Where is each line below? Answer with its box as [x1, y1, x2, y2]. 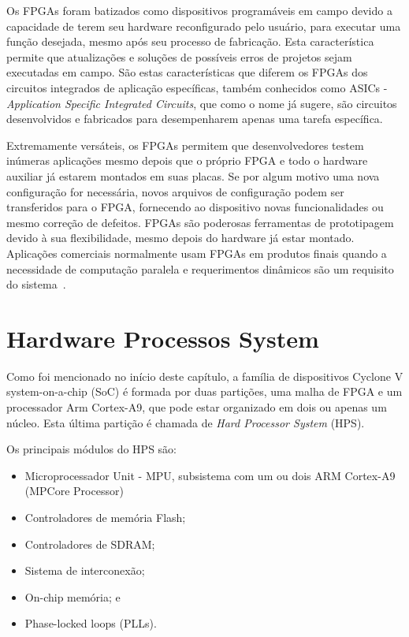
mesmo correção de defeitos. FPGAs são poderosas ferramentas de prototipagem [6, 214, 394, 230]
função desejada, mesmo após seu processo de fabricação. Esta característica [6, 33, 374, 50]
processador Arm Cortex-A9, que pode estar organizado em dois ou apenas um [6, 399, 387, 415]
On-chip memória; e [24, 588, 121, 605]
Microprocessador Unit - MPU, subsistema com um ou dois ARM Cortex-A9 [24, 467, 396, 483]
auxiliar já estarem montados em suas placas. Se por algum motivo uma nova [6, 167, 380, 184]
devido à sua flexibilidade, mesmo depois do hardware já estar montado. [6, 229, 355, 246]
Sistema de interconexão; [24, 562, 145, 579]
